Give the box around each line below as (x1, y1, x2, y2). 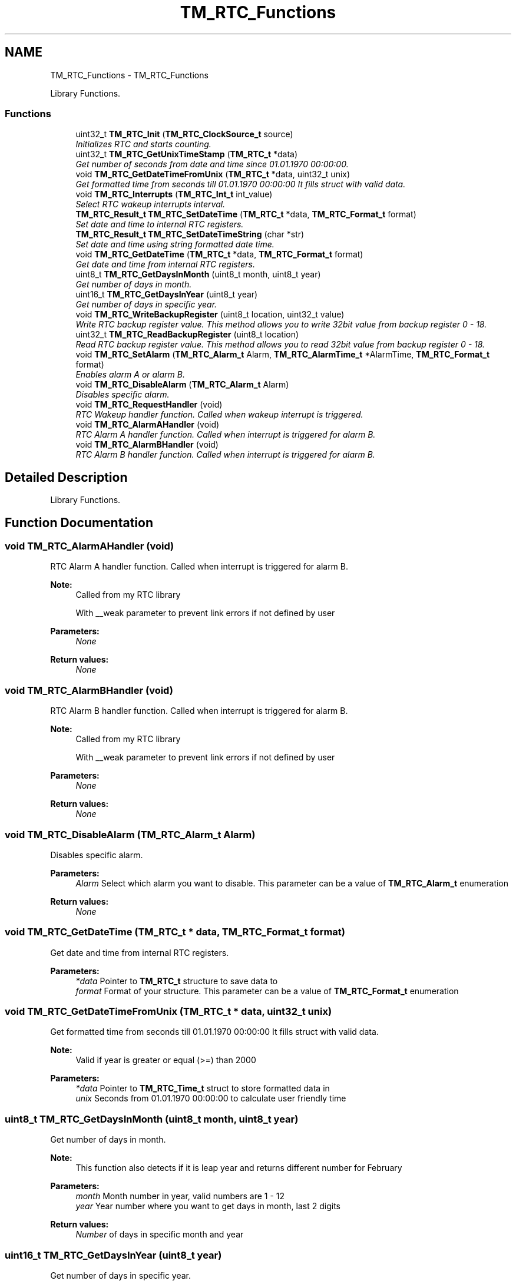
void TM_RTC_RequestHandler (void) (75, 399, 223, 410)
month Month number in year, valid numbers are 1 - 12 (75, 1191, 285, 1202)
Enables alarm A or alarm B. (75, 369, 185, 380)
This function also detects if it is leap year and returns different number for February (75, 1163, 402, 1173)
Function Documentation (5, 515, 153, 530)
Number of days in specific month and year (75, 1229, 244, 1240)
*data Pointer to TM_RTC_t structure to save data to (75, 975, 278, 986)
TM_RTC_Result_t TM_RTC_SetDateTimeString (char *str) (75, 229, 305, 240)
